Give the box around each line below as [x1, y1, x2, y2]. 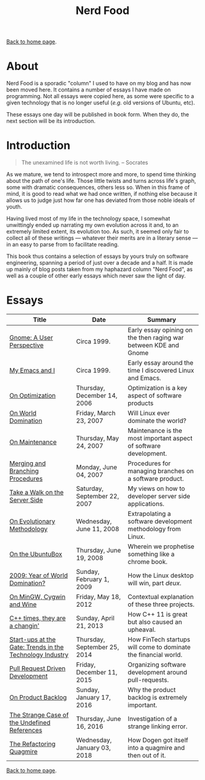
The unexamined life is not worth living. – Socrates [21, 159, 148, 166]
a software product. [128, 474, 184, 482]
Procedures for [128, 459, 171, 467]
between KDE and [128, 341, 179, 349]
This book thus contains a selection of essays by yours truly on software [6, 252, 189, 260]
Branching [9, 467, 39, 475]
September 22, [76, 492, 120, 500]
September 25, [76, 643, 120, 651]
